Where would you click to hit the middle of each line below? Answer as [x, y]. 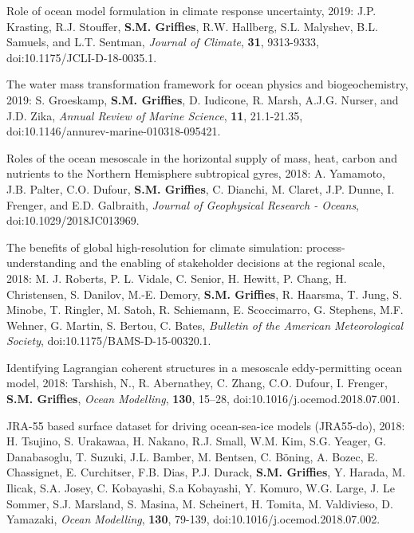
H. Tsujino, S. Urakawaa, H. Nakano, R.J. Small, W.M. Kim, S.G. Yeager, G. [197, 441]
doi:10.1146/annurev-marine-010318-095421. [114, 131]
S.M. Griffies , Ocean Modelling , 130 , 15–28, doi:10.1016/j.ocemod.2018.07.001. [203, 399]
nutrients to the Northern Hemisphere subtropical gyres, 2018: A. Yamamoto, [196, 173]
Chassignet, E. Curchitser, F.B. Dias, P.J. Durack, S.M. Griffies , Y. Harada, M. [206, 472]
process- [325, 247]
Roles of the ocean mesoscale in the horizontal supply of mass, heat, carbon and [202, 157]
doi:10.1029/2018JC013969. [73, 220]
